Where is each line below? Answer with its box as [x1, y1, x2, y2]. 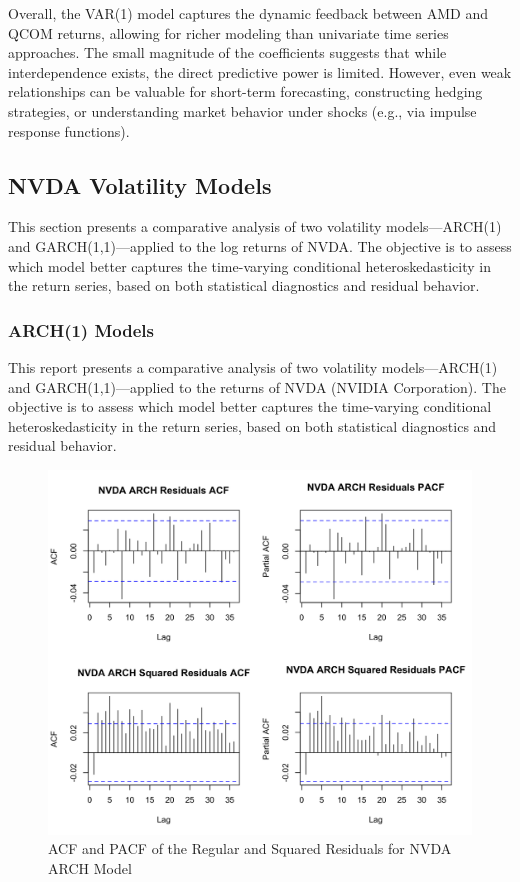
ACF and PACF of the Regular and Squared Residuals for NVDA [48, 838, 452, 859]
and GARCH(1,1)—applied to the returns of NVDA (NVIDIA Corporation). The [8, 376, 506, 397]
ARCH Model [48, 857, 132, 878]
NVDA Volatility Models [8, 169, 272, 200]
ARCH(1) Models [8, 317, 154, 342]
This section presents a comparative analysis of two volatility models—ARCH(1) [8, 216, 502, 237]
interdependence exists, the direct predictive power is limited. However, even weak [8, 61, 512, 82]
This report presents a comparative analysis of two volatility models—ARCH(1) [8, 356, 498, 377]
